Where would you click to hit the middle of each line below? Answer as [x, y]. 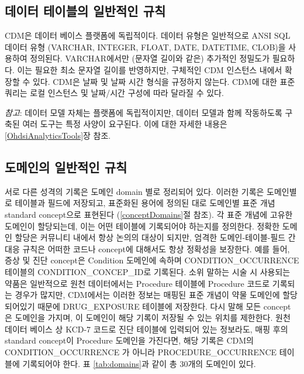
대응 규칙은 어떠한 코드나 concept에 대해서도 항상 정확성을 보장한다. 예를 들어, [147, 248]
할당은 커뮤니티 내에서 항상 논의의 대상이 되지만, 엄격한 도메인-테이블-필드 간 [155, 237]
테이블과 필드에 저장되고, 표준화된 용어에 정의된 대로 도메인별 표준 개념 [145, 203]
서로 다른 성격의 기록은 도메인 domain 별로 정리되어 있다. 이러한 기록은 [134, 191]
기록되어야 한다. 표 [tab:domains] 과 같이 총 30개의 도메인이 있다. [139, 363]
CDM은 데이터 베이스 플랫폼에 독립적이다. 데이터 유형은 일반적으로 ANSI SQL [148, 35]
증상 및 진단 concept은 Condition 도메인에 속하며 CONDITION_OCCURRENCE [152, 260]
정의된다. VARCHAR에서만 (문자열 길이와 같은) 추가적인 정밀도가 [150, 58]
